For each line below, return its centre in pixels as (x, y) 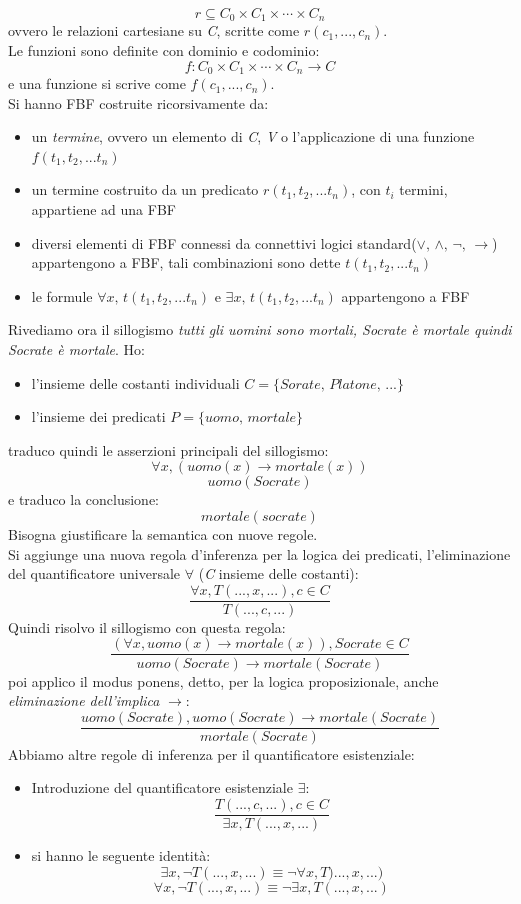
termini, (423, 189)
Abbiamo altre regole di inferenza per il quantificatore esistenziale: (211, 753)
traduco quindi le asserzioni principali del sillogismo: (168, 449)
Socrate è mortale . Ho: (76, 349)
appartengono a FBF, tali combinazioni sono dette (186, 262)
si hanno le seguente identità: (121, 855)
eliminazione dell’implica (84, 700)
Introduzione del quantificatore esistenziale (162, 787)
